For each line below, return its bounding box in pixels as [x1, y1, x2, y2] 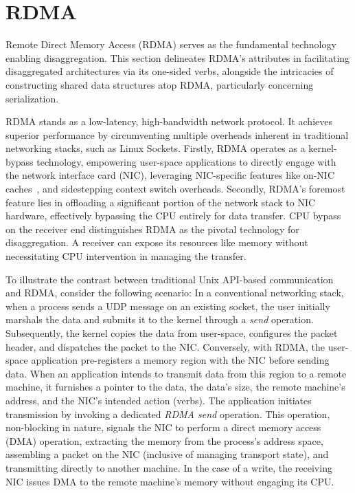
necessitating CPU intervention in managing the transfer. [5, 249, 247, 263]
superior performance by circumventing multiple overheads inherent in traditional [5, 127, 349, 142]
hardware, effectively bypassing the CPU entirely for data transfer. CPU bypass [5, 208, 341, 223]
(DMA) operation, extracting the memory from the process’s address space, [5, 433, 323, 448]
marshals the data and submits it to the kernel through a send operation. [5, 312, 314, 327]
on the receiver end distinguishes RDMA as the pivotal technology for [5, 221, 299, 236]
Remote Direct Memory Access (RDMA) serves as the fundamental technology [5, 37, 336, 52]
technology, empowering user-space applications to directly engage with [36, 154, 336, 168]
